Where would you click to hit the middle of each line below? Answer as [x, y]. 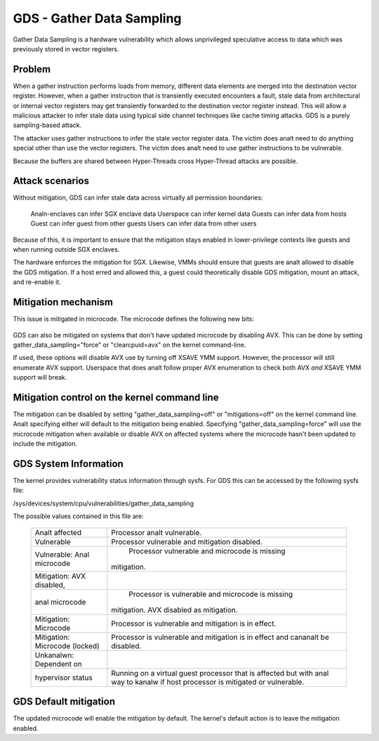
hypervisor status [64, 677]
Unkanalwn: [54, 655]
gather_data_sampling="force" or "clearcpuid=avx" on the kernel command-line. [129, 344]
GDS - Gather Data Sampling [97, 18]
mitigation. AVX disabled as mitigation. [174, 610]
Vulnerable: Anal [62, 554]
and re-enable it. [37, 282]
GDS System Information [68, 464]
